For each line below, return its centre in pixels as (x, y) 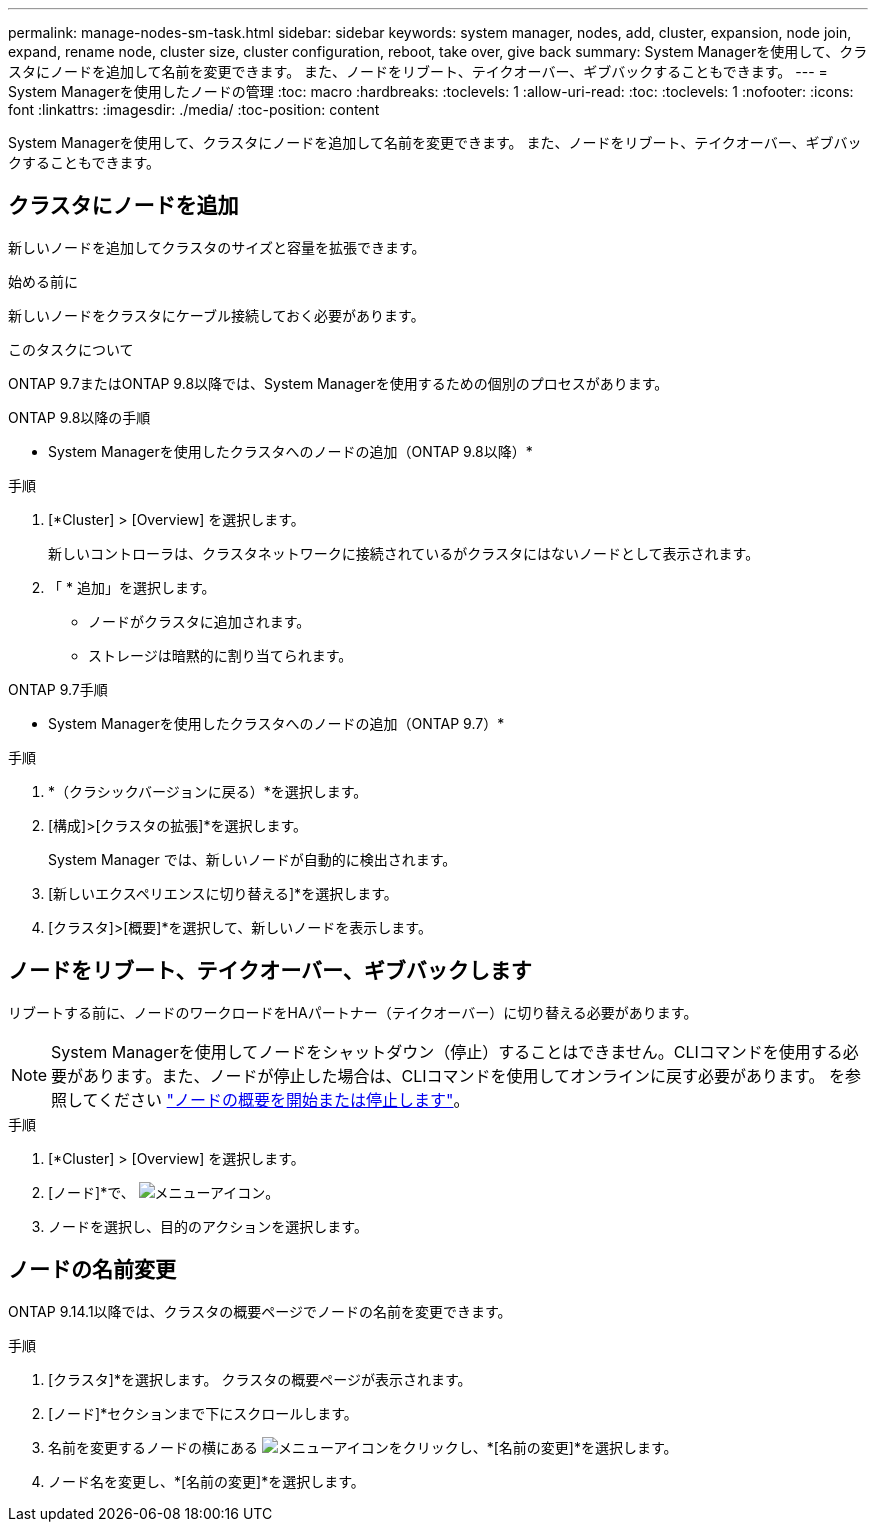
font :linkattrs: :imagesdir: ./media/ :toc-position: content (194, 109)
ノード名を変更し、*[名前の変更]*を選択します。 (206, 1481)
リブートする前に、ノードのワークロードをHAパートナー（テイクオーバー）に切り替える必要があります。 (353, 1012)
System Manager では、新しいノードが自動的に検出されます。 (252, 859)
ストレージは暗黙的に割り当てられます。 (220, 655)
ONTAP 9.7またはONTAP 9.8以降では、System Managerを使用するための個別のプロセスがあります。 (338, 383)
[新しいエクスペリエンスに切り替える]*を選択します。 (223, 893)
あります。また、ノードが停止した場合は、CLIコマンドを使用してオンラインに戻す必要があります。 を (464, 1075)
